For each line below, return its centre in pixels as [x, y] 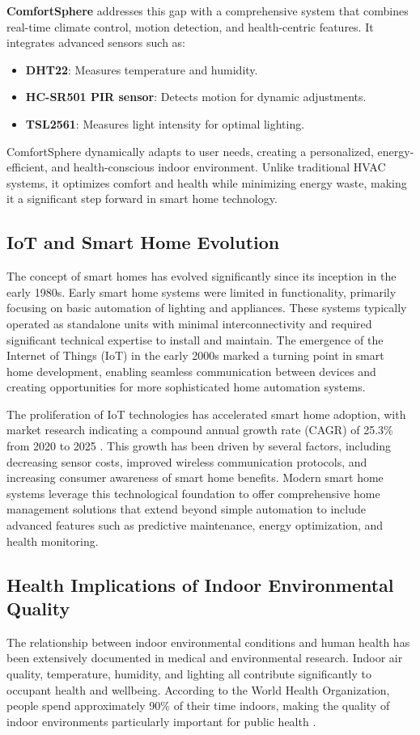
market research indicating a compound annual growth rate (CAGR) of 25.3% [200, 430]
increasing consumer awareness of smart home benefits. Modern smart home [195, 477]
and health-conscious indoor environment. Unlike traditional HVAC [218, 167]
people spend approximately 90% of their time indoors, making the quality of [198, 705]
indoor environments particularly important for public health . [161, 721]
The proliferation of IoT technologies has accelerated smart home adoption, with [206, 414]
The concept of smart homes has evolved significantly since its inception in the [202, 276]
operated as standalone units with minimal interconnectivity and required [189, 323]
